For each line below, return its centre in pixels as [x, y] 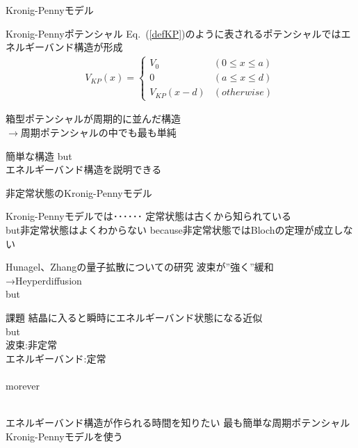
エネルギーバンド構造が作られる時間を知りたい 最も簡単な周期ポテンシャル [178, 423]
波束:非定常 [31, 345]
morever [23, 385]
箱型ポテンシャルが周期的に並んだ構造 [93, 119]
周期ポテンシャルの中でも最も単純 [98, 132]
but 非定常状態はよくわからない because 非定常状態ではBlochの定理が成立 [170, 229]
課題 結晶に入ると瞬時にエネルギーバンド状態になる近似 [134, 317]
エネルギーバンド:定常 [56, 358]
